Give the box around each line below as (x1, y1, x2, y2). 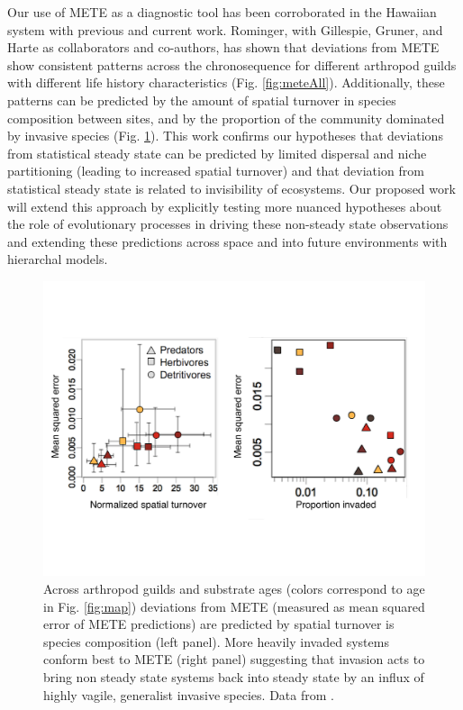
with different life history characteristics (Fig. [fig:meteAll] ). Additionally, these (7, 73, 445, 92)
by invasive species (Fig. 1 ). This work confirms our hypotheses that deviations (7, 126, 443, 145)
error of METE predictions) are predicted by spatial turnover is (43, 614, 395, 633)
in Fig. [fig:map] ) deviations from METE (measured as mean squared (43, 596, 425, 615)
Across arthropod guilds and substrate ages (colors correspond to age (43, 579, 425, 598)
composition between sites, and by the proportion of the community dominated (7, 108, 445, 127)
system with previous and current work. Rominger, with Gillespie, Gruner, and (7, 20, 443, 39)
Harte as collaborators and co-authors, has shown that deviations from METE (7, 38, 440, 57)
